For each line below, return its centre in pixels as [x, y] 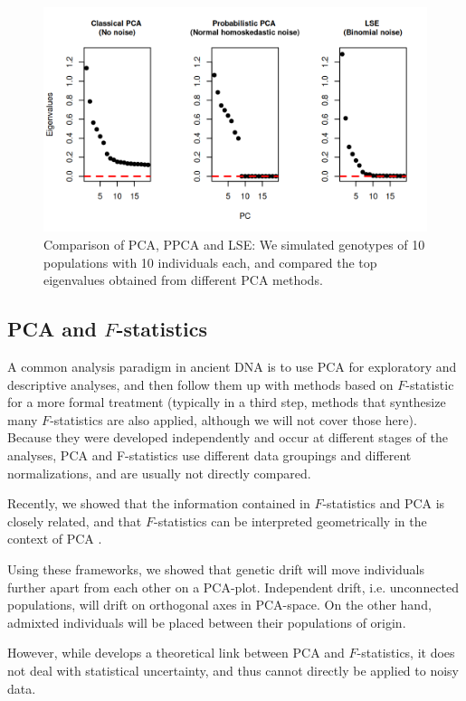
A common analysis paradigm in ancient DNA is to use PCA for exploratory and [232, 367]
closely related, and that [75, 521]
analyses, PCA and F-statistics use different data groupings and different [209, 455]
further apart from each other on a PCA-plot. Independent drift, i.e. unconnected [233, 587]
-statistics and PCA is [384, 503]
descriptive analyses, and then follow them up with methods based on [200, 384]
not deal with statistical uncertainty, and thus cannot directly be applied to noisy [233, 670]
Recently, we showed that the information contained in [159, 503]
